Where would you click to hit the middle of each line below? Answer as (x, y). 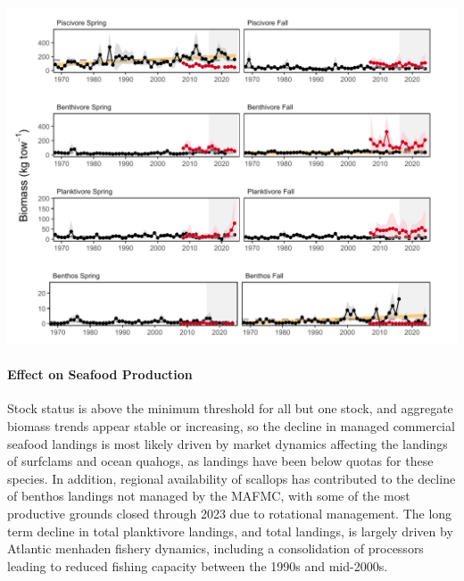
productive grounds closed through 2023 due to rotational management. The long (230, 513)
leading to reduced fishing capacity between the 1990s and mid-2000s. (198, 565)
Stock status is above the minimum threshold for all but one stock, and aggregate (230, 408)
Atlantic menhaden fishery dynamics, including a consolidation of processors (215, 548)
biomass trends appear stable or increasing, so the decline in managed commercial (231, 425)
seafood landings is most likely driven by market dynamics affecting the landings (228, 443)
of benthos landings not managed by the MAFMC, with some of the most (209, 496)
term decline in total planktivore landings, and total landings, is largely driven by (230, 531)
